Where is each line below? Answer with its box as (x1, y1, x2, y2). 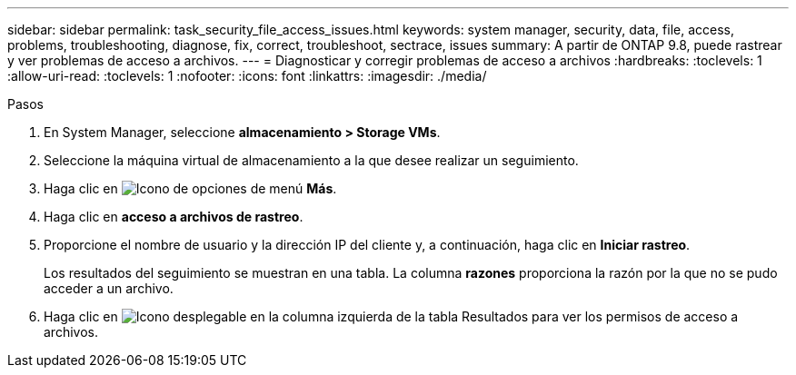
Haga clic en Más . (44, 181, 337, 196)
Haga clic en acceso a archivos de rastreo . (44, 209, 303, 224)
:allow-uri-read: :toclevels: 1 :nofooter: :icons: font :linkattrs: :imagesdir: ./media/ (7, 68, 487, 84)
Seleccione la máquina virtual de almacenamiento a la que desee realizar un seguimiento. (44, 153, 579, 168)
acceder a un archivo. (44, 281, 174, 296)
